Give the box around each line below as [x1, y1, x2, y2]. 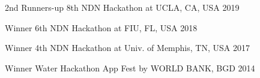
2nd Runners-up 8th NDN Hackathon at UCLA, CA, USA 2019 [5, 1, 240, 13]
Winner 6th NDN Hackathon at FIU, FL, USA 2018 [5, 21, 198, 34]
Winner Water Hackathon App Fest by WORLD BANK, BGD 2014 [5, 61, 255, 74]
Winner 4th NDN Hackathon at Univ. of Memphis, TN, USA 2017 [5, 41, 250, 54]
